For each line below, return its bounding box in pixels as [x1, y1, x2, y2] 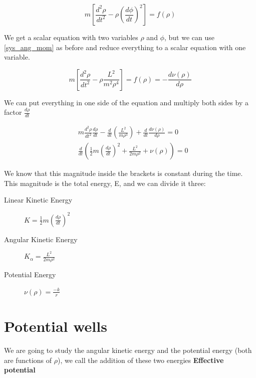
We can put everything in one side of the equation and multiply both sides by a [4, 97, 248, 107]
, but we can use [164, 32, 214, 42]
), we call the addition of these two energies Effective [57, 354, 224, 365]
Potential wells [4, 315, 107, 336]
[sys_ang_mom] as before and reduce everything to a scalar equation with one [4, 42, 246, 52]
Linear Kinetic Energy [4, 195, 73, 205]
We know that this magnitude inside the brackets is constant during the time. [4, 168, 243, 178]
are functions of [4, 354, 52, 365]
